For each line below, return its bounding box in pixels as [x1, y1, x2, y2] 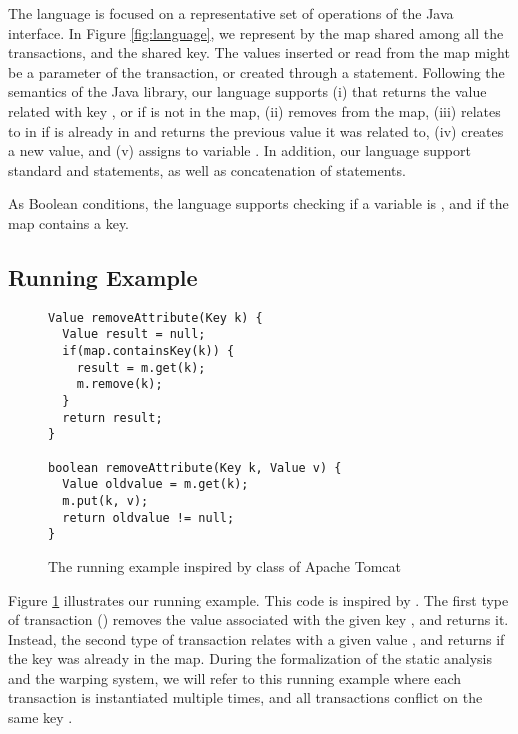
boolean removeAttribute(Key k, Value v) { [48, 460, 342, 475]
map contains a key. [8, 212, 130, 233]
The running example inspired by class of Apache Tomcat [48, 555, 402, 576]
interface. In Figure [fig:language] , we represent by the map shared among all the [8, 22, 504, 43]
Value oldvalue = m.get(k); [62, 477, 249, 492]
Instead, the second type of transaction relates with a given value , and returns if [8, 628, 505, 649]
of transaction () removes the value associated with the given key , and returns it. [8, 609, 509, 630]
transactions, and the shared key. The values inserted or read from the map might [8, 42, 510, 63]
